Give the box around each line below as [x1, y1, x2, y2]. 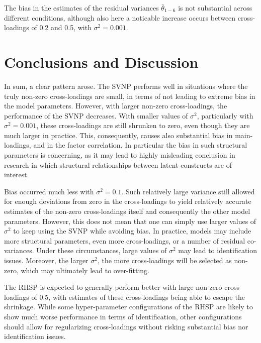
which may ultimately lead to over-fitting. [21, 265, 150, 275]
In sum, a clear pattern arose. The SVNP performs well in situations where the [4, 80, 248, 91]
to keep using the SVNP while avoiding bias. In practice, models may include [13, 225, 251, 236]
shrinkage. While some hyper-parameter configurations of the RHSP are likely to [4, 301, 253, 312]
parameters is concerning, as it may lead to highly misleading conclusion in [4, 150, 235, 160]
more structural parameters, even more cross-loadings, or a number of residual [4, 235, 245, 246]
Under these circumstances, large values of [36, 245, 167, 256]
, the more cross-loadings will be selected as [97, 255, 232, 265]
